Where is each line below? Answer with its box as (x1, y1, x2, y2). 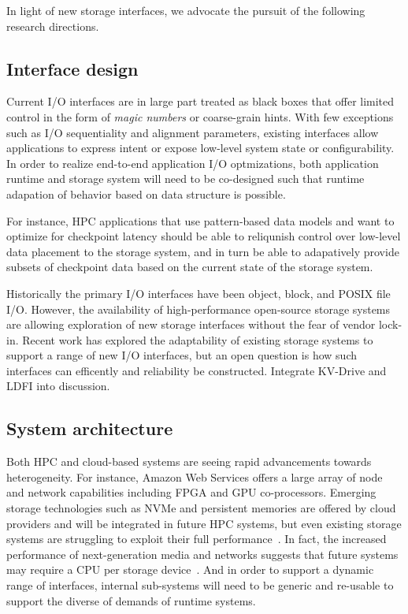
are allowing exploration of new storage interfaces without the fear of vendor (6, 316, 376, 333)
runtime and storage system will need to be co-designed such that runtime (6, 170, 365, 187)
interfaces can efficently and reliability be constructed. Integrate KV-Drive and (6, 362, 387, 378)
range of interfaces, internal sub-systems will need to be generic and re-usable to (6, 577, 394, 594)
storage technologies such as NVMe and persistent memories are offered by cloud (6, 500, 396, 516)
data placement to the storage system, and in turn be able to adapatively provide (6, 243, 399, 259)
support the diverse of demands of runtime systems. (6, 592, 256, 608)
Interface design (6, 56, 139, 80)
